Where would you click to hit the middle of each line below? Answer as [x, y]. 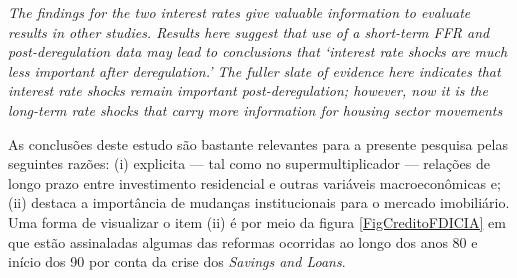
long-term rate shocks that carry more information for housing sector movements [255, 109]
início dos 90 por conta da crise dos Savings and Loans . [177, 261]
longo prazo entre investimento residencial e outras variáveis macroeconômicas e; [254, 182]
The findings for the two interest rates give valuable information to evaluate [239, 12]
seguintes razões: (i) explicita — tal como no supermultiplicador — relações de [249, 163]
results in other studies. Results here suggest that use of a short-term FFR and [249, 31]
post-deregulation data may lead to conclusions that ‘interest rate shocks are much [258, 51]
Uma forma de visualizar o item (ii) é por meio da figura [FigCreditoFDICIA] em [257, 221]
